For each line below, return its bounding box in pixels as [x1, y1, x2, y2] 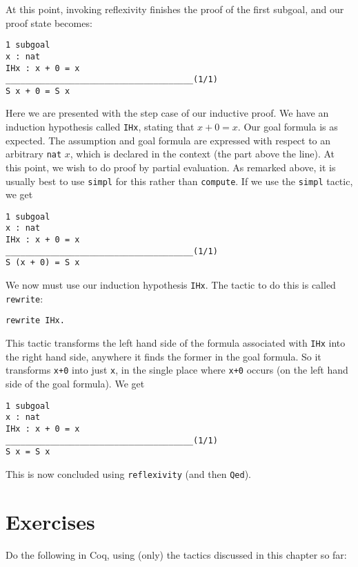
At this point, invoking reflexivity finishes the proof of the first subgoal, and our [6, 2, 344, 16]
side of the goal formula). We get [6, 376, 145, 390]
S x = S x [6, 447, 50, 457]
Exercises [6, 507, 95, 535]
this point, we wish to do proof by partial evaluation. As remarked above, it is [6, 160, 336, 174]
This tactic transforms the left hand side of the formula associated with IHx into [6, 336, 346, 350]
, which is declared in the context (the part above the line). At [70, 146, 335, 161]
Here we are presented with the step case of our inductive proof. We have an [6, 106, 329, 120]
